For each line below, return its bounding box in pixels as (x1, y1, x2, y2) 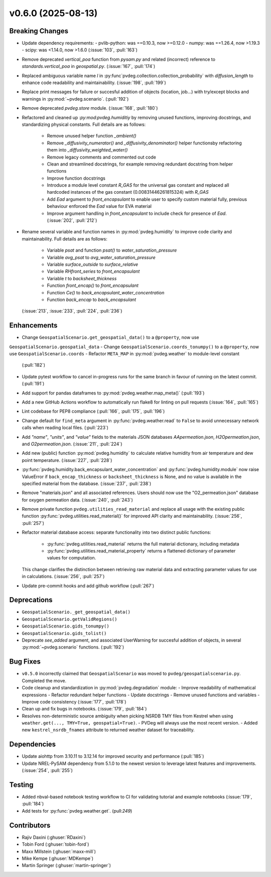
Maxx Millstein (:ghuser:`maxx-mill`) (22, 848, 96, 854)
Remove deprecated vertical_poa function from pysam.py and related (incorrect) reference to (22, 56, 216, 62)
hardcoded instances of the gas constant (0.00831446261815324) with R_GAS (47, 189, 209, 195)
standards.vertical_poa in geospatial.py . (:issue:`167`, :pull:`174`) (22, 63, 156, 69)
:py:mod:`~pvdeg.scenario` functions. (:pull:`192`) (22, 644, 124, 650)
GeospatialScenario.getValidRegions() (22, 616, 117, 622)
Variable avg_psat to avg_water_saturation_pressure (47, 254, 156, 260)
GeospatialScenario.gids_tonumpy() (22, 623, 110, 629)
